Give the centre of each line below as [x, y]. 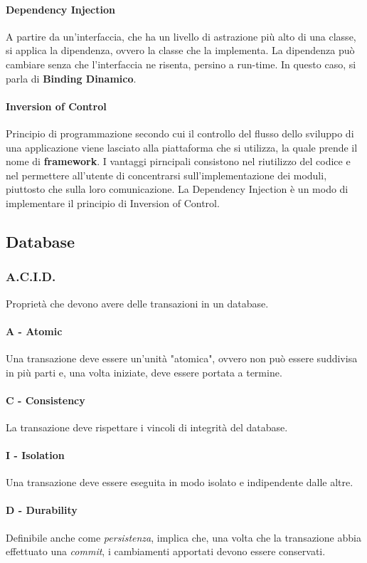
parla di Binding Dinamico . [71, 78]
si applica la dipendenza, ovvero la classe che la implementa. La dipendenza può [180, 50]
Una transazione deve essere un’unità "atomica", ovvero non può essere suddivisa [182, 358]
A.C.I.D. [31, 277]
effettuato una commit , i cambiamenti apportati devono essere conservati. [166, 551]
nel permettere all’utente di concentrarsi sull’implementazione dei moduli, [166, 175]
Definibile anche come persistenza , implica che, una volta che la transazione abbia [183, 537]
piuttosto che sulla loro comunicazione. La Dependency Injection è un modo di [177, 189]
